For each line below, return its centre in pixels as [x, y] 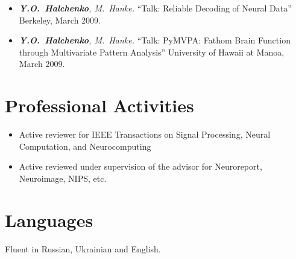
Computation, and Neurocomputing [85, 146]
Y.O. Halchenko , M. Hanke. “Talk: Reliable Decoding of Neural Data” [155, 8]
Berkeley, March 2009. [60, 20]
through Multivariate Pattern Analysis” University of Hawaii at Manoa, [152, 52]
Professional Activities [99, 105]
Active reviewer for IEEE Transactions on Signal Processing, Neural [145, 134]
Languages [49, 219]
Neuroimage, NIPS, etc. [63, 178]
